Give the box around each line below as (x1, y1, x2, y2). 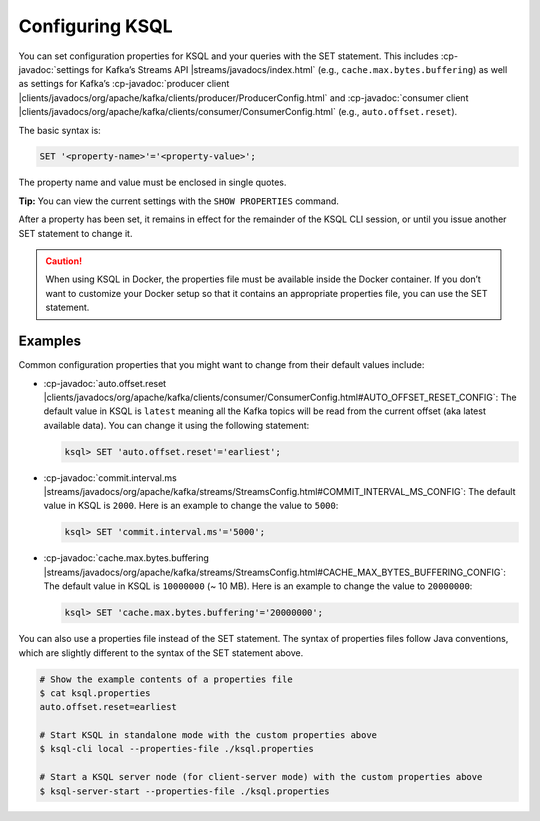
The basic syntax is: (18, 124, 102, 136)
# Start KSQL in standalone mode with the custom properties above (39, 730, 378, 741)
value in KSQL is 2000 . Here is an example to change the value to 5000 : (43, 500, 339, 512)
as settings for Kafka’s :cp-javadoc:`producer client (18, 78, 230, 90)
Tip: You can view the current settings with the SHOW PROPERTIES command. (18, 195, 340, 207)
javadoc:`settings (18, 63, 90, 75)
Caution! (45, 255, 83, 267)
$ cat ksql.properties (39, 687, 151, 699)
